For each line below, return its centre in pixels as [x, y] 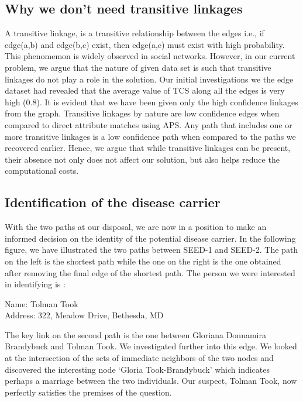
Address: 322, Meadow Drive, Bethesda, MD [84, 315]
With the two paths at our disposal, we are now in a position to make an [136, 227]
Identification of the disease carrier [113, 202]
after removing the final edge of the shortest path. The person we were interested [150, 272]
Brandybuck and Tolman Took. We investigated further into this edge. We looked [151, 346]
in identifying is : [35, 284]
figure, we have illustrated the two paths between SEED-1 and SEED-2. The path [151, 250]
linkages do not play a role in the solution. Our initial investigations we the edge [149, 79]
